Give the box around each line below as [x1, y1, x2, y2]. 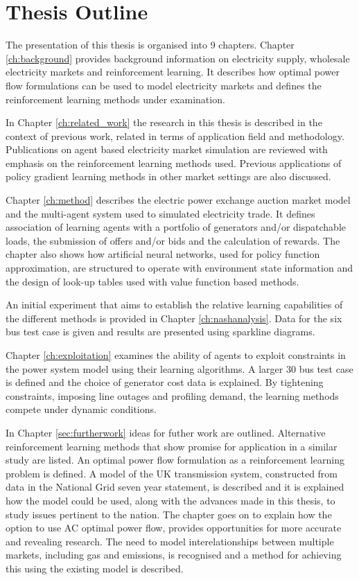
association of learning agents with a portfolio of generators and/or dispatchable [6, 220, 347, 234]
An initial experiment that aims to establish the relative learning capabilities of [6, 297, 343, 312]
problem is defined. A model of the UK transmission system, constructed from [6, 466, 338, 480]
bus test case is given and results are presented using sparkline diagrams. [6, 324, 315, 339]
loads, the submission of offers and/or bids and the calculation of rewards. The [6, 233, 340, 247]
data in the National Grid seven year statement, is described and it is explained [6, 480, 344, 494]
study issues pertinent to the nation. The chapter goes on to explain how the [6, 507, 332, 521]
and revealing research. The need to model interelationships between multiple [6, 534, 334, 548]
